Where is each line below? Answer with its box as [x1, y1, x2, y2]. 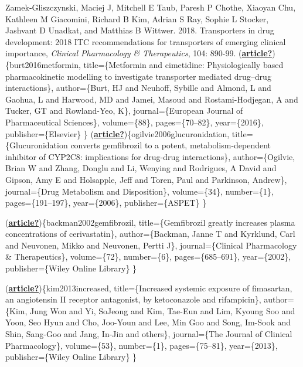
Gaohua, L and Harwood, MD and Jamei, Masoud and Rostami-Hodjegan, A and [5, 93, 298, 105]
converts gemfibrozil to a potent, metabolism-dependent [70, 139, 271, 151]
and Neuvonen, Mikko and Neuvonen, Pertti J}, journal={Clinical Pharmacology [5, 239, 297, 251]
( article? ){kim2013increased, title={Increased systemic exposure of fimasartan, [5, 281, 292, 294]
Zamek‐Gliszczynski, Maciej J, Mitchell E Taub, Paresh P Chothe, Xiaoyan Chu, [5, 1, 296, 13]
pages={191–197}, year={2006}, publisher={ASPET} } [5, 196, 207, 209]
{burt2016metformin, [5, 58, 81, 70]
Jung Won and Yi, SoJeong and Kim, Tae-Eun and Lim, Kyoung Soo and [29, 304, 295, 317]
